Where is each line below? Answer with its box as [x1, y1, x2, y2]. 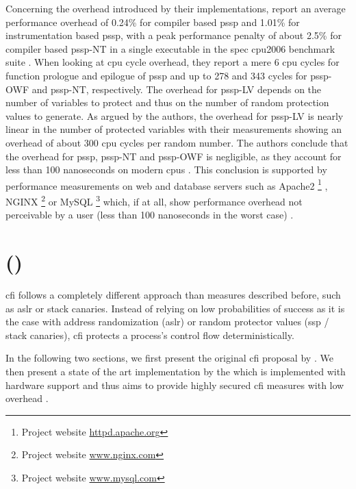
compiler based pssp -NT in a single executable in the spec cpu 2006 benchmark [5, 41, 335, 55]
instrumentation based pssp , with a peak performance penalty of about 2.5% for [5, 28, 342, 42]
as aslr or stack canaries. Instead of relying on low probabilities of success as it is [5, 301, 345, 315]
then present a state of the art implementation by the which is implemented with [5, 364, 346, 378]
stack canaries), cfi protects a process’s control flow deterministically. [5, 327, 294, 342]
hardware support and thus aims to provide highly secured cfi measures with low [5, 377, 344, 392]
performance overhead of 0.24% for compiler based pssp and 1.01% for [5, 14, 300, 29]
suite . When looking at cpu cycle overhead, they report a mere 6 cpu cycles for [5, 55, 340, 69]
